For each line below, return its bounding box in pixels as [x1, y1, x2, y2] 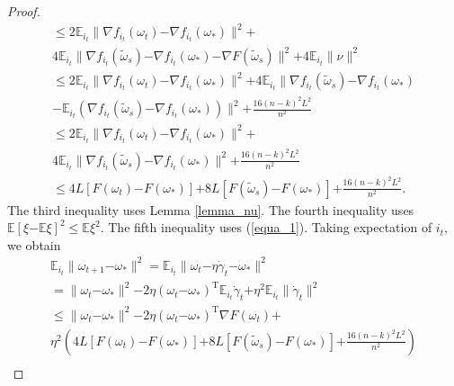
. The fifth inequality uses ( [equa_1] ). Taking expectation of [100, 218, 432, 237]
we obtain [7, 235, 61, 254]
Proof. [7, 2, 40, 20]
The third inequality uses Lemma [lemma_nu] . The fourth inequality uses [7, 200, 414, 219]
